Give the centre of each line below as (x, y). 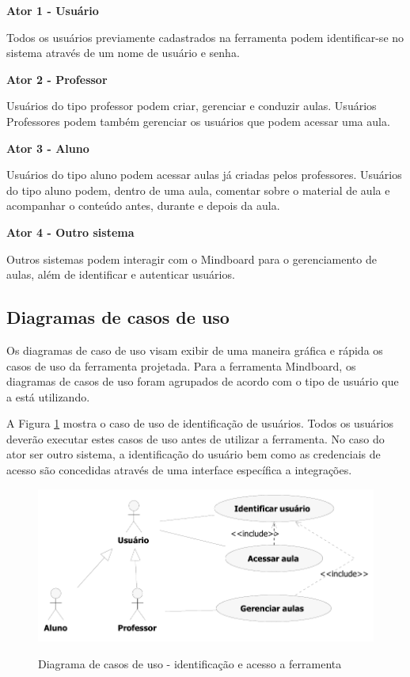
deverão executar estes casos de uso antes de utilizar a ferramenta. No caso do (196, 438)
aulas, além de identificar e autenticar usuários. (121, 274)
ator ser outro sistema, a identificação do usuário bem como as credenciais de (194, 454)
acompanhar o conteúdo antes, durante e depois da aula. (143, 205)
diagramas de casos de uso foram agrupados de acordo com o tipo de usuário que (203, 381)
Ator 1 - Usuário (53, 10)
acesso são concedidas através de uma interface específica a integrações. (179, 470)
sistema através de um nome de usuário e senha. (123, 53)
